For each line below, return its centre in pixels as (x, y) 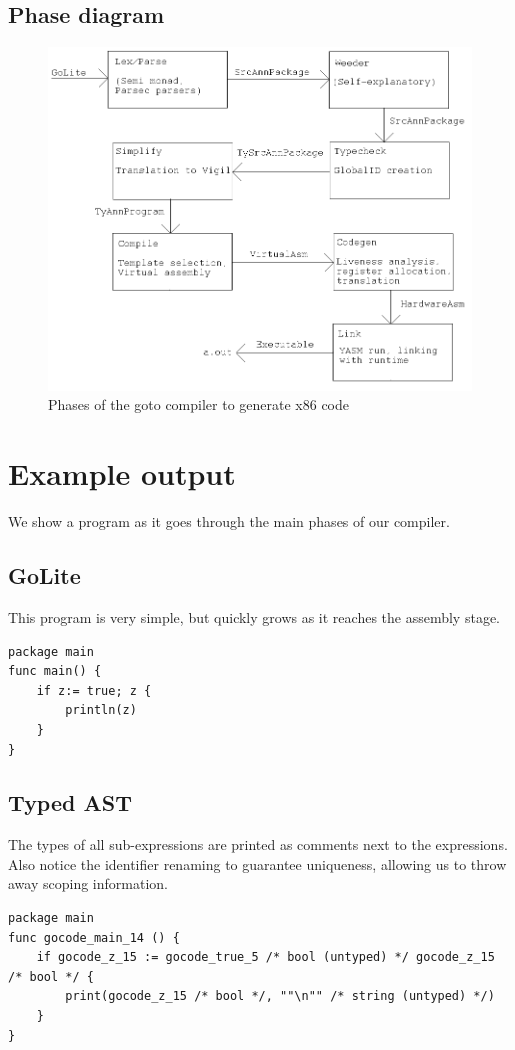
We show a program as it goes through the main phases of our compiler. (229, 521)
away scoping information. (88, 883)
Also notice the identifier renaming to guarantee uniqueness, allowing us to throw (257, 863)
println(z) (101, 710)
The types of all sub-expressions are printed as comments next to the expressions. (258, 844)
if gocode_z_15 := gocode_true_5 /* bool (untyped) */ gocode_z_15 (265, 957)
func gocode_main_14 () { (94, 937)
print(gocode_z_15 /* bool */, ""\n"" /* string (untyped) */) (280, 996)
